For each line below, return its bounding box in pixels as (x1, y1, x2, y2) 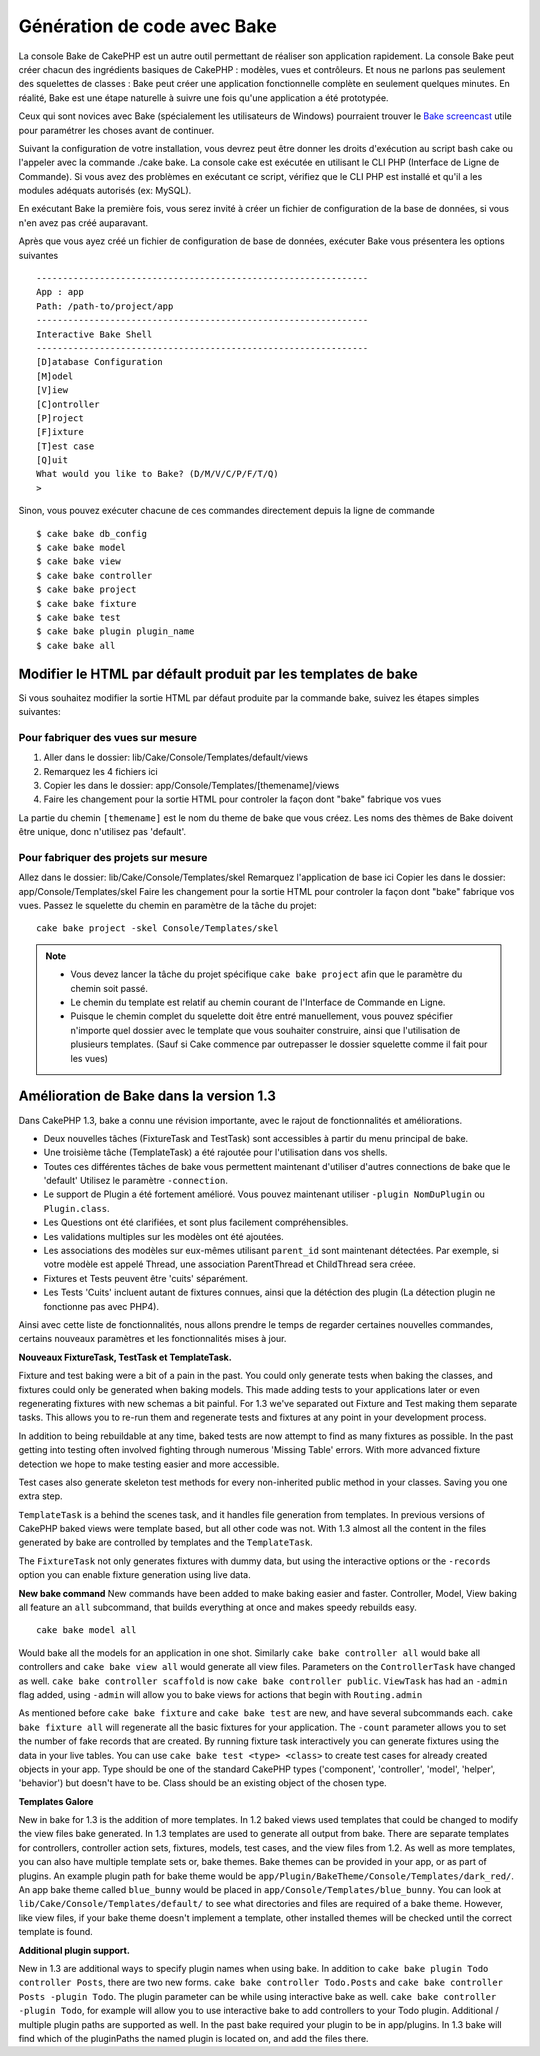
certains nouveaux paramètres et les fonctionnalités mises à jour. (18, 1333, 287, 1345)
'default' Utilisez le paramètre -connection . (43, 1175, 229, 1187)
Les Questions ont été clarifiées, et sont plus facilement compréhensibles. (43, 1216, 349, 1229)
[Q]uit (36, 455, 69, 466)
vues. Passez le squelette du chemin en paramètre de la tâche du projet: (18, 900, 317, 912)
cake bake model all (36, 1625, 137, 1636)
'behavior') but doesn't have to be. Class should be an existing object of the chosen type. (18, 1777, 387, 1789)
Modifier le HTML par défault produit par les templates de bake (18, 665, 419, 682)
